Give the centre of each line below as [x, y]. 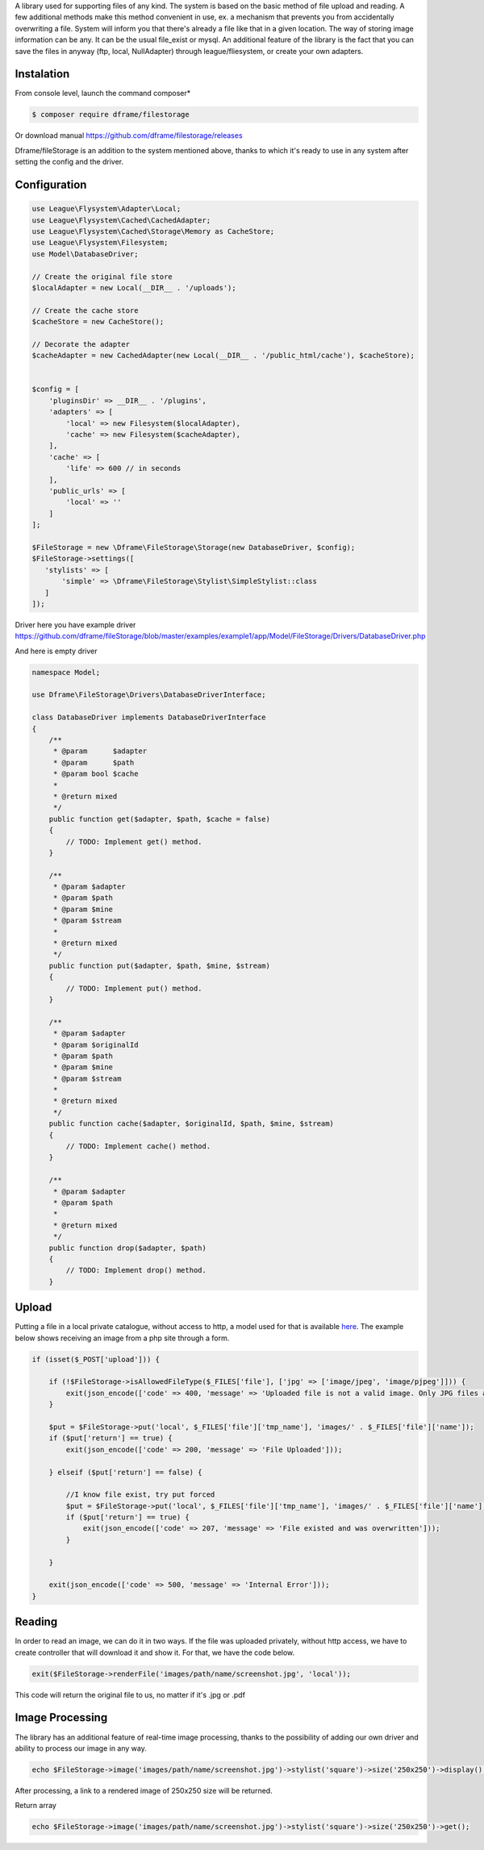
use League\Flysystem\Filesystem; [100, 243]
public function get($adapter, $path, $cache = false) [159, 819]
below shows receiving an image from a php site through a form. [122, 1338]
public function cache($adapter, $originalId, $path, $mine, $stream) [192, 1124]
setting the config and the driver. [69, 162]
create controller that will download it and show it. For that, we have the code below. [155, 1652]
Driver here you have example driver [75, 624]
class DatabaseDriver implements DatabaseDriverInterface [149, 717]
